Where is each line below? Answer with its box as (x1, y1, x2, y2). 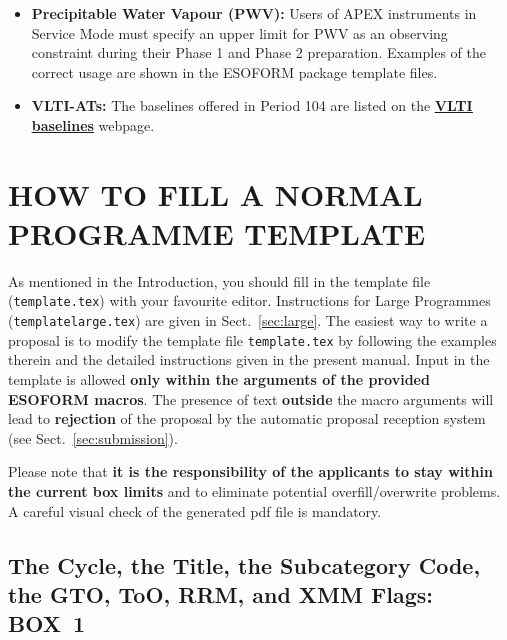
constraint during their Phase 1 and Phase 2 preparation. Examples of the (31, 42, 486, 63)
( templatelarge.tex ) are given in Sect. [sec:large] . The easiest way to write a (8, 310, 488, 331)
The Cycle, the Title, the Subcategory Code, (8, 549, 481, 580)
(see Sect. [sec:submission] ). (8, 427, 178, 448)
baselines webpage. (31, 114, 155, 135)
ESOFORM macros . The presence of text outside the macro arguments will (8, 388, 494, 409)
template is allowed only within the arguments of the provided (8, 369, 430, 390)
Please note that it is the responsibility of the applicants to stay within (8, 461, 493, 482)
